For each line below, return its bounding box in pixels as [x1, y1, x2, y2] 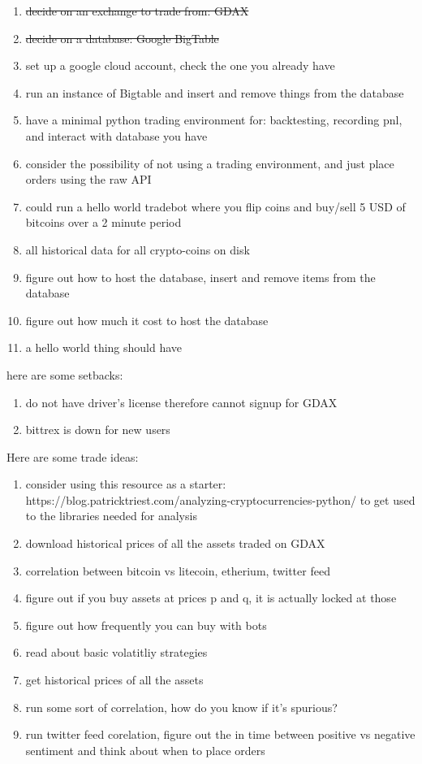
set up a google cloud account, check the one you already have [25, 57, 335, 74]
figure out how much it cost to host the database [25, 311, 269, 328]
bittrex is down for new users [25, 421, 170, 438]
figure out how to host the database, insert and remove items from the [25, 268, 376, 285]
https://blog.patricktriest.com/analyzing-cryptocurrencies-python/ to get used [25, 491, 416, 508]
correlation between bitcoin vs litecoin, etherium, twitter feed [25, 562, 330, 579]
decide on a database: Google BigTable [25, 29, 219, 46]
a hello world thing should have [25, 339, 183, 356]
